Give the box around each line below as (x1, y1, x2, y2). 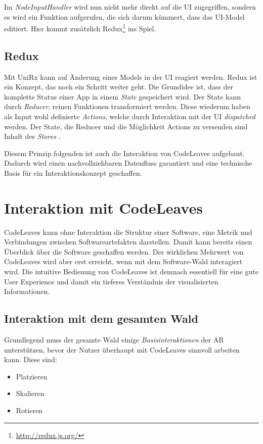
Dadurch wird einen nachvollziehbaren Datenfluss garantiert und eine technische (4, 158, 252, 168)
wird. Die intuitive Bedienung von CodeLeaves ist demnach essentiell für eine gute (4, 266, 258, 277)
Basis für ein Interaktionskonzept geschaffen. (4, 167, 142, 178)
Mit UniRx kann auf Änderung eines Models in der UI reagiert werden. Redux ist (4, 71, 257, 82)
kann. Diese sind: (4, 354, 57, 365)
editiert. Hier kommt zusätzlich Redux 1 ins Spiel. (4, 22, 156, 33)
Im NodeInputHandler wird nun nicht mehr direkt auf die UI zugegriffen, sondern (4, 2, 256, 12)
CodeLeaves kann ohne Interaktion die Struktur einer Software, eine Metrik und (4, 226, 252, 237)
